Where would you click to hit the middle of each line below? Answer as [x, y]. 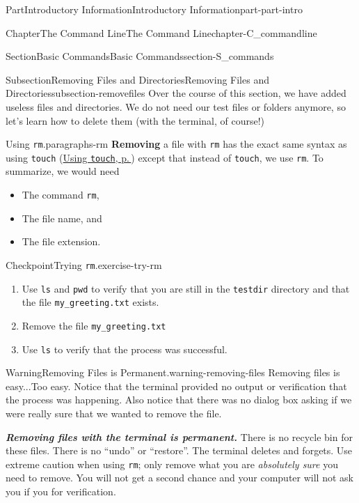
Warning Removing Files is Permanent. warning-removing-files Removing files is [173, 372]
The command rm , [61, 195]
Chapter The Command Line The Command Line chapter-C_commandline [161, 32]
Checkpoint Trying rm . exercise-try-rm [84, 264]
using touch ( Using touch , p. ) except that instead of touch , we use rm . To [165, 157]
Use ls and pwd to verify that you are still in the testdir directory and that [186, 288]
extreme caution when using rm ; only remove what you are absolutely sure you [172, 464]
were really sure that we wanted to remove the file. [114, 413]
